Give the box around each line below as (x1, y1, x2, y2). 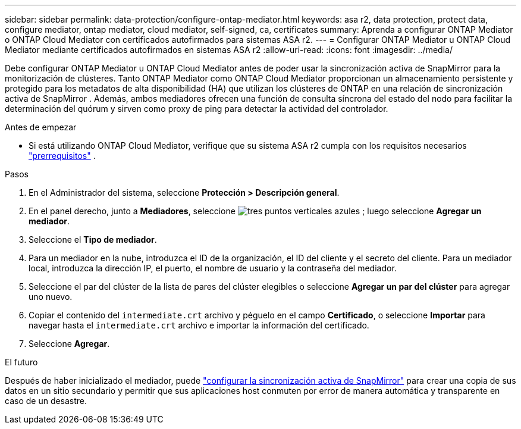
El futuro (5, 357, 38, 367)
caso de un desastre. (5, 396, 87, 406)
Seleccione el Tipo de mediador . (29, 234, 157, 245)
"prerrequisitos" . (29, 151, 96, 161)
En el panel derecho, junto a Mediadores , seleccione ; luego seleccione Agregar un (29, 206, 482, 216)
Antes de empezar (5, 122, 77, 132)
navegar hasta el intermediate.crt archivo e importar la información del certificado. (29, 320, 369, 330)
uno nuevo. (29, 292, 73, 302)
